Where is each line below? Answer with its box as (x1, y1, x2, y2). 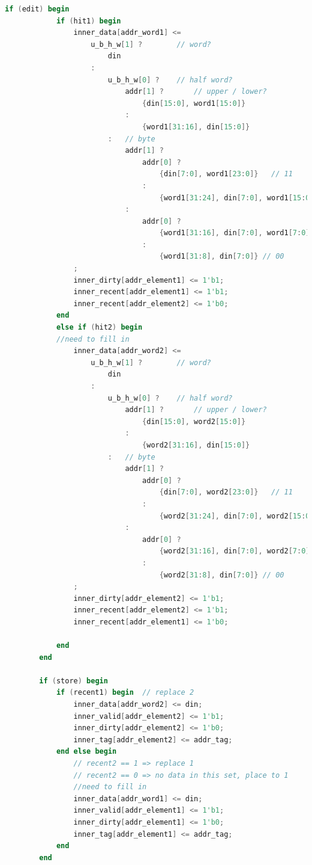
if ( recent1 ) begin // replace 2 (56, 688, 194, 697)
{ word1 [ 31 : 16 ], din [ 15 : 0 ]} (142, 122, 250, 131)
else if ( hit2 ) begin (56, 323, 143, 332)
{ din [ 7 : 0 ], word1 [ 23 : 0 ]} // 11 (159, 170, 293, 179)
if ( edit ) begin (5, 5, 70, 13)
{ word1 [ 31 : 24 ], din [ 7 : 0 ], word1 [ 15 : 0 (159, 193, 310, 202)
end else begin (56, 747, 117, 756)
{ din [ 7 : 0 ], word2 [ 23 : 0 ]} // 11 (159, 488, 293, 497)
